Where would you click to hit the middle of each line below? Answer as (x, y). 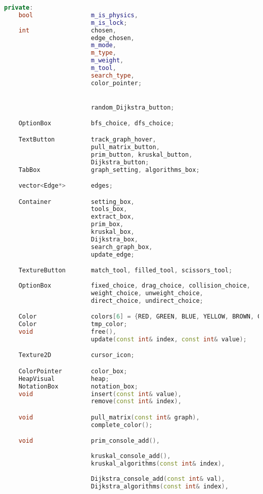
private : (19, 8)
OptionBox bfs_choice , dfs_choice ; (96, 123)
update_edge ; (113, 254)
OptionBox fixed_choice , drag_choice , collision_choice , (134, 285)
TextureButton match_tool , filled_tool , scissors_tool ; (125, 271)
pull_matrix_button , (125, 147)
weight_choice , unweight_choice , (147, 293)
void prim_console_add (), (89, 441)
